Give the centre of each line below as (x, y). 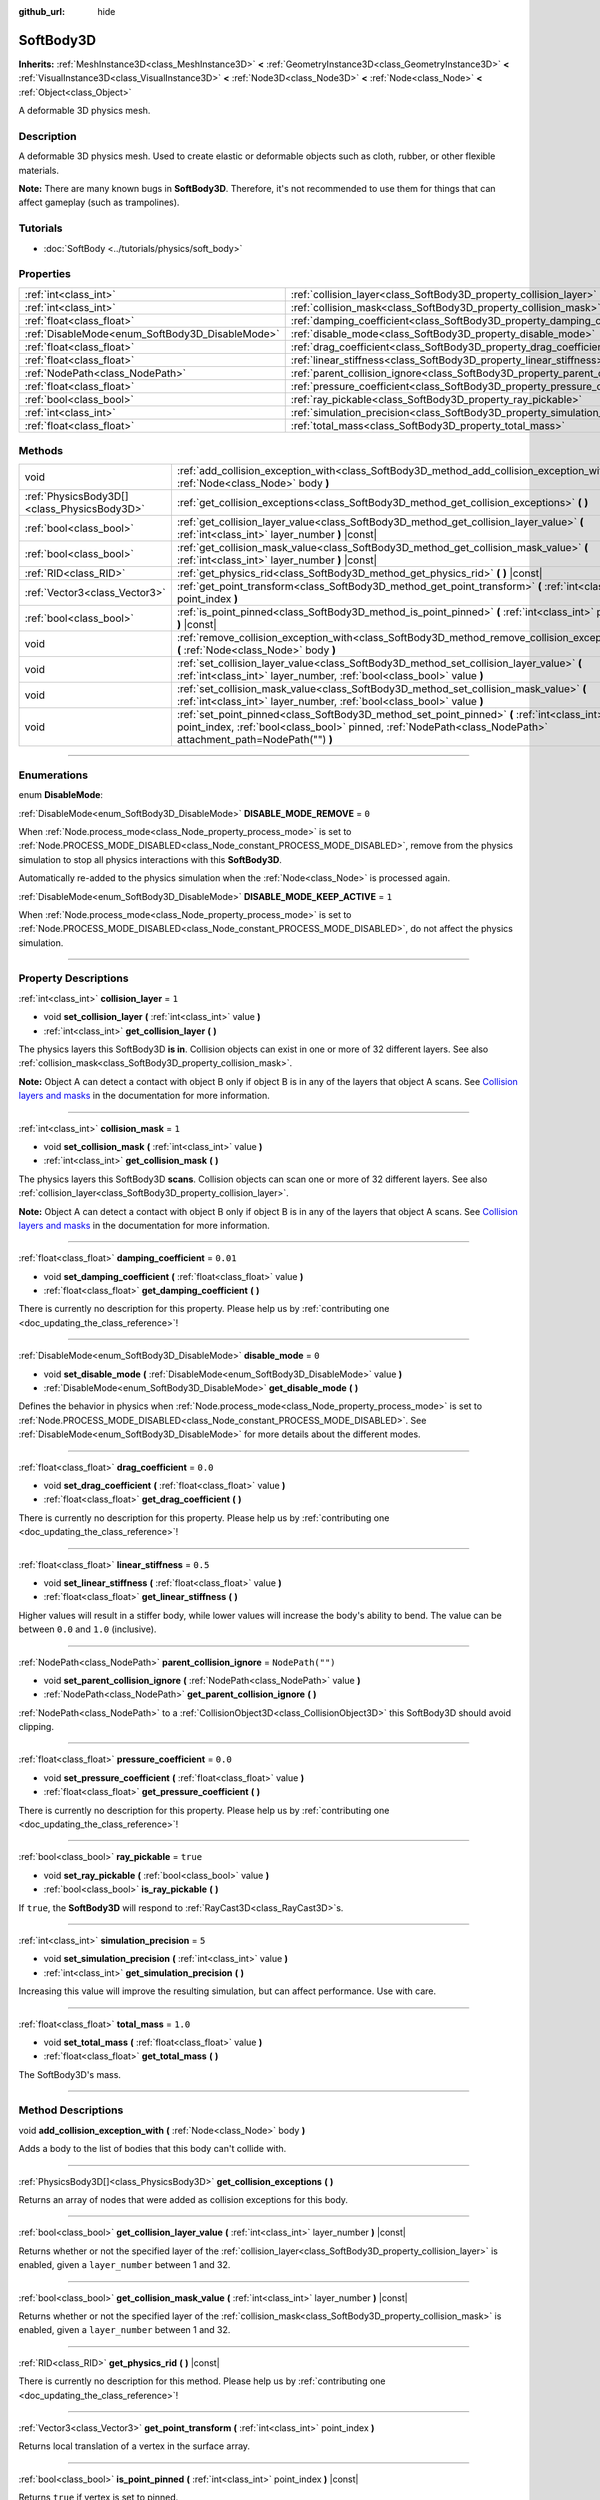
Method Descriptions (71, 2110)
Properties (45, 274)
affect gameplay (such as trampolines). (99, 202)
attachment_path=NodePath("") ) (255, 740)
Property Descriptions (73, 978)
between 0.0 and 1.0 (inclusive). (87, 1629)
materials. (39, 170)
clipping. (36, 1727)
